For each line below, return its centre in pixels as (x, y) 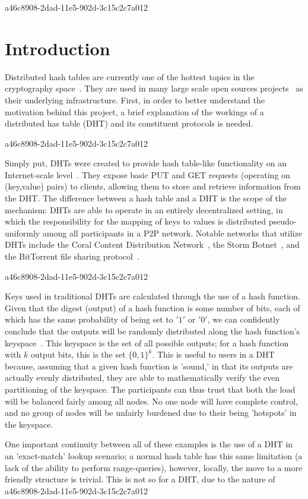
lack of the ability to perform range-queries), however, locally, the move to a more (154, 467)
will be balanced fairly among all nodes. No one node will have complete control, (152, 401)
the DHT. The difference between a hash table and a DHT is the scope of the (146, 198)
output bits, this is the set (78, 354)
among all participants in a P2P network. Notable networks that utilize (172, 233)
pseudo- (282, 221)
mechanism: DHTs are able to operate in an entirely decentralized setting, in (144, 209)
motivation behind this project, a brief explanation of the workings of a (134, 111)
